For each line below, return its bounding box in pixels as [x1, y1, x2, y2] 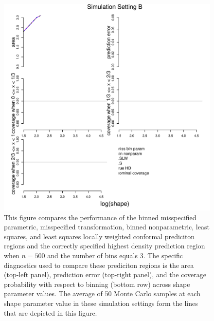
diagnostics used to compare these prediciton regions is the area [4, 260, 194, 270]
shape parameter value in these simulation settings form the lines [4, 298, 198, 308]
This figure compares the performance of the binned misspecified [4, 212, 196, 222]
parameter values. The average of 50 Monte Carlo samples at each [4, 288, 200, 299]
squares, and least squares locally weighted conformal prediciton [4, 231, 195, 241]
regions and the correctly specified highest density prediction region [4, 241, 205, 251]
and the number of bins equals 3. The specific [47, 250, 183, 260]
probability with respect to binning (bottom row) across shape [4, 279, 190, 289]
